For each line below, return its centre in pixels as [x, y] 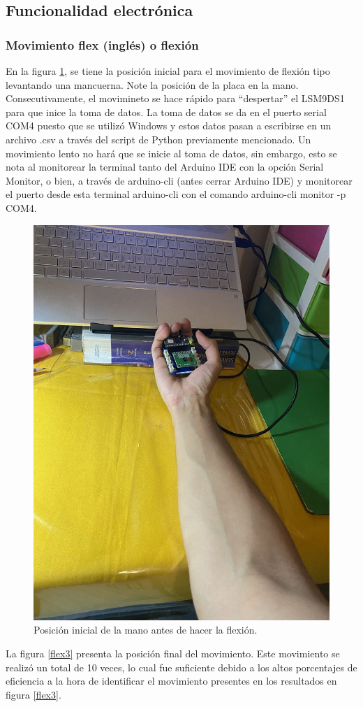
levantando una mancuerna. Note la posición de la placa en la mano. [152, 84]
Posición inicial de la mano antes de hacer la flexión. [146, 630]
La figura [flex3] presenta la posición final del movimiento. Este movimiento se [173, 654]
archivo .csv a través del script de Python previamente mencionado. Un [158, 139]
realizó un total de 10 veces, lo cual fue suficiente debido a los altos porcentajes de [181, 667]
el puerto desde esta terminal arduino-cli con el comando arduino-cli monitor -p [176, 194]
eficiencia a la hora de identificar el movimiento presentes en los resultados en [171, 681]
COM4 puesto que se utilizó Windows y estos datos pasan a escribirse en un [169, 126]
